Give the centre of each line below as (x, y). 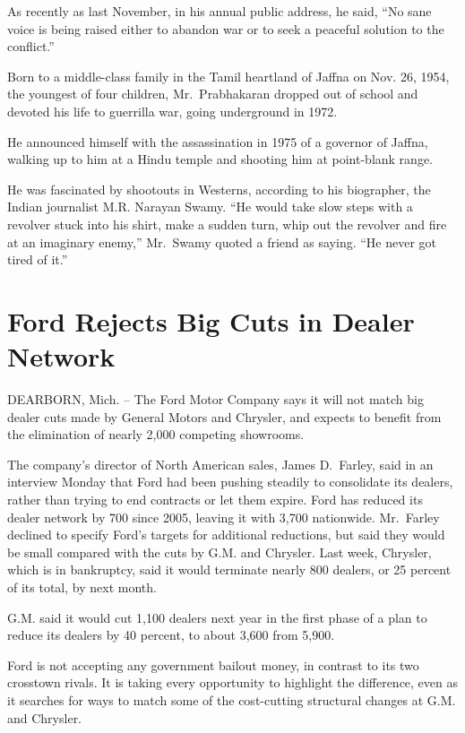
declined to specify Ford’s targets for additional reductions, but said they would (226, 535)
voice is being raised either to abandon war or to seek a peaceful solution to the (226, 28)
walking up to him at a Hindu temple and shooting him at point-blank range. (220, 159)
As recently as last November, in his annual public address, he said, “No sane (220, 11)
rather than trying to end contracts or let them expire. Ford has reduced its (215, 499)
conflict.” (31, 46)
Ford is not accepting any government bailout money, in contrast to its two (213, 664)
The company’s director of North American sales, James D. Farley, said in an (220, 464)
